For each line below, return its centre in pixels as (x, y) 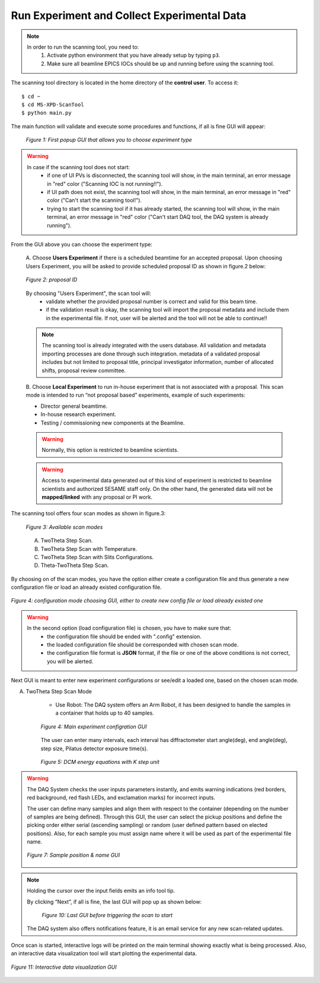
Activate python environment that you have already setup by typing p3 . (134, 55)
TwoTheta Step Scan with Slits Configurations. (97, 557)
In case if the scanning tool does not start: (79, 167)
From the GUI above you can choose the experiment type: (81, 244)
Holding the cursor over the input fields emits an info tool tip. (101, 891)
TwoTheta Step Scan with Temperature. (89, 548)
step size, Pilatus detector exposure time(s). (94, 749)
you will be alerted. (70, 661)
